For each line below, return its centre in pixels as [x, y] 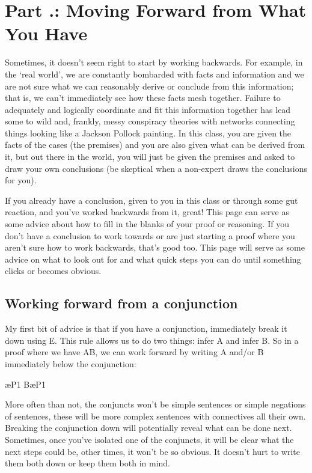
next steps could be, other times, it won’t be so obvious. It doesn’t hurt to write [152, 451]
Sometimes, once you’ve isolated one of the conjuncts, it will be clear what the [149, 439]
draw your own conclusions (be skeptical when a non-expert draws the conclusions [156, 168]
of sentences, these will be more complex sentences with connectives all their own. [155, 416]
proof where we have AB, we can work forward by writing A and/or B [134, 352]
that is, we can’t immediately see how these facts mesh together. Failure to [143, 98]
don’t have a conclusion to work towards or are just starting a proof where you [150, 235]
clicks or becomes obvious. [53, 271]
